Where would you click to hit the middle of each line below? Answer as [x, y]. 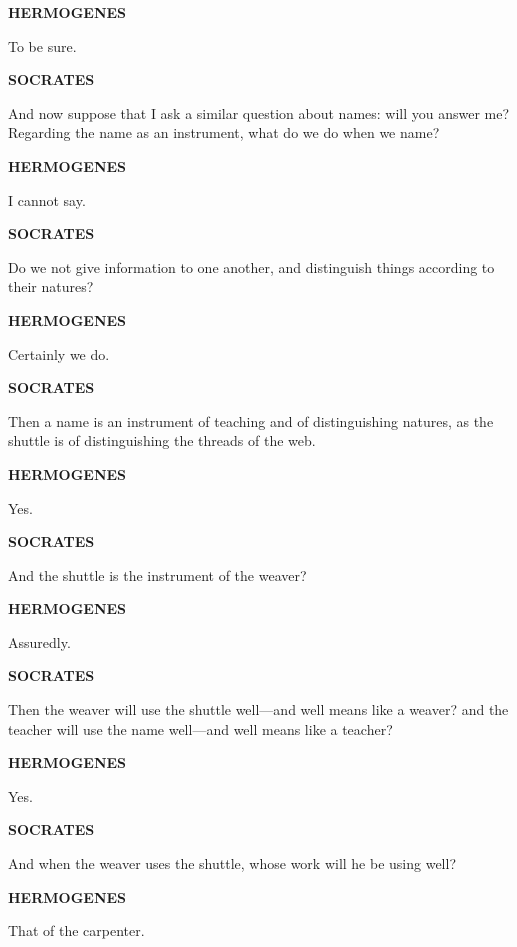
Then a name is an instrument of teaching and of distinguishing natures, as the [251, 420]
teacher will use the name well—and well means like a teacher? [200, 728]
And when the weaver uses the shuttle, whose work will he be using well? [232, 863]
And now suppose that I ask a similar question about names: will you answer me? [259, 112]
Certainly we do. [59, 353]
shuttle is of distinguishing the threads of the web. [162, 440]
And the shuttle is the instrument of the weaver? [157, 574]
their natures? [51, 286]
